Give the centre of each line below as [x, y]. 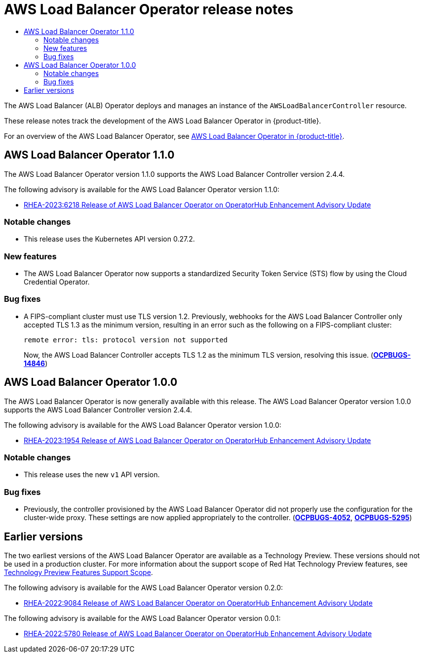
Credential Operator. [57, 282]
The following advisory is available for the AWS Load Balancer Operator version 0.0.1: [142, 618]
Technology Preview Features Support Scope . [78, 573]
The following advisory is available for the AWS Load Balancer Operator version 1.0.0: [143, 425]
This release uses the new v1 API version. [92, 475]
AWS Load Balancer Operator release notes [149, 9]
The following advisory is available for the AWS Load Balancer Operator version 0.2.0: [143, 588]
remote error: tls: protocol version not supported [126, 340]
